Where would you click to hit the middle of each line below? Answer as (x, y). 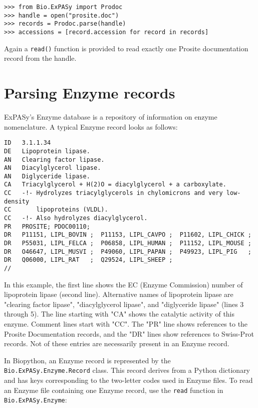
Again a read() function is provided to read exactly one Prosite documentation (126, 48)
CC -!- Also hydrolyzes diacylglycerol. (76, 218)
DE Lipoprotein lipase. (47, 151)
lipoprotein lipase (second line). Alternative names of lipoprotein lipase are (119, 294)
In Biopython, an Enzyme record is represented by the (87, 360)
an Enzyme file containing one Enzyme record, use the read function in (114, 390)
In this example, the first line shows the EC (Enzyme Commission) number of (123, 284)
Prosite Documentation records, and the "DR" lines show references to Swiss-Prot (129, 333)
